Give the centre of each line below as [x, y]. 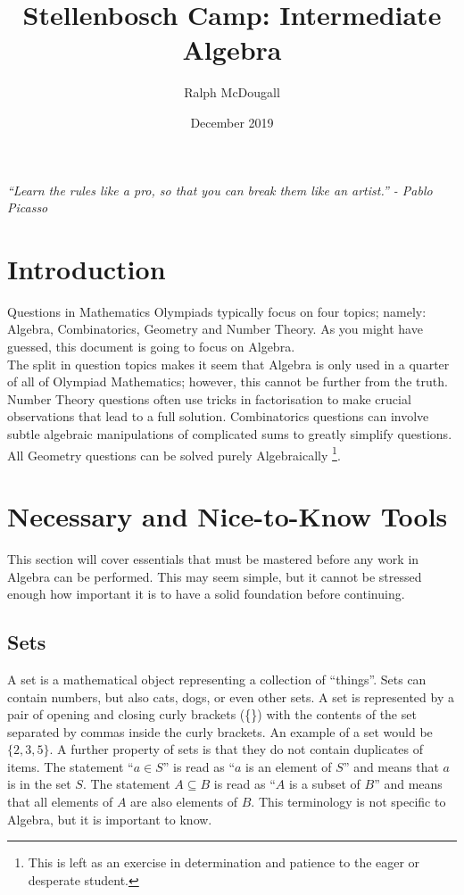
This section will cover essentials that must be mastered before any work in [213, 558]
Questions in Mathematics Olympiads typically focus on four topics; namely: [217, 311]
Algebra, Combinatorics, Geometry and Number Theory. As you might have [215, 329]
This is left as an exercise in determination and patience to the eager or [224, 862]
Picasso [28, 207]
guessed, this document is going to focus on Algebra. [151, 346]
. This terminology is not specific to [348, 802]
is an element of [289, 766]
